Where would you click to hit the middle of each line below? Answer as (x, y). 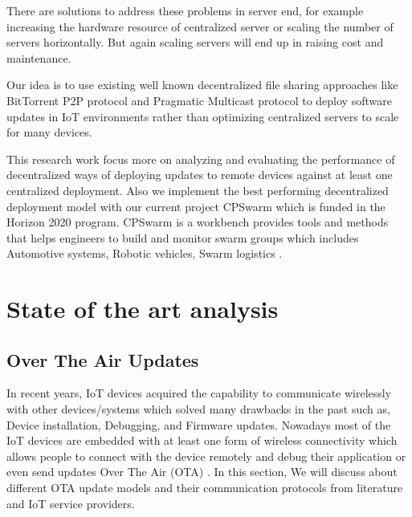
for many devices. (49, 132)
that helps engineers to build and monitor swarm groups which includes (183, 237)
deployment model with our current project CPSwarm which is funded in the (196, 206)
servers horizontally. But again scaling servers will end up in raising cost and (195, 42)
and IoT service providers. (71, 503)
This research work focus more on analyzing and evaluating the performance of (201, 159)
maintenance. (39, 57)
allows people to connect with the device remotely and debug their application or (206, 456)
